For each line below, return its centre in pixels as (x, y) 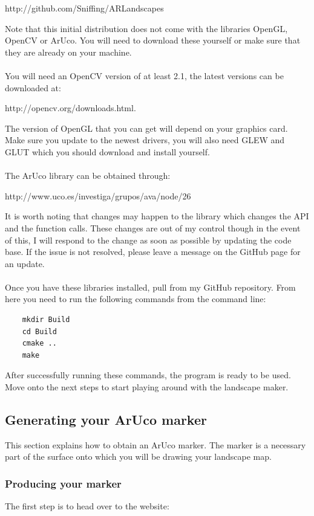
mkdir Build (46, 320)
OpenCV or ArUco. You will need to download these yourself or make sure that (153, 40)
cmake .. (39, 343)
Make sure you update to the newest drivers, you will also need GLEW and (145, 140)
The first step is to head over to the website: (87, 506)
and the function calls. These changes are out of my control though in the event (153, 227)
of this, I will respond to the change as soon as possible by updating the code (148, 240)
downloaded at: (33, 87)
